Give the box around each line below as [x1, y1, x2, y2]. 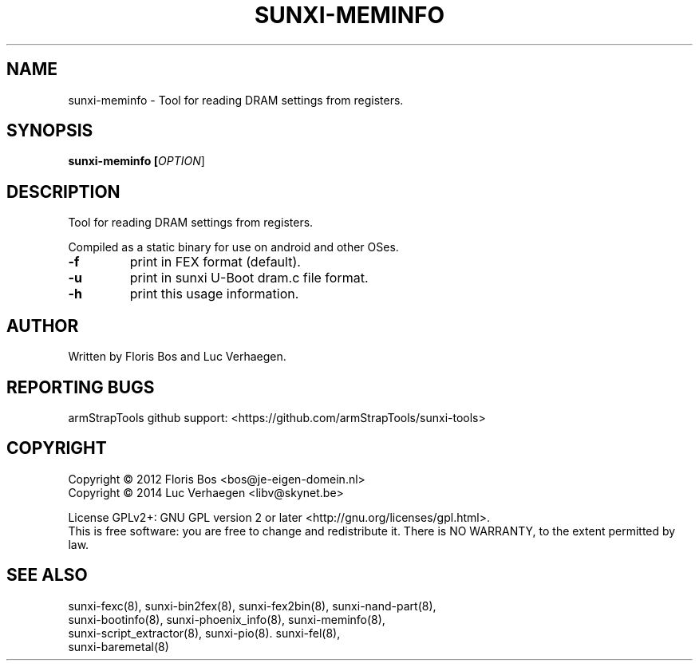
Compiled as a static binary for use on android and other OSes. [68, 240, 399, 255]
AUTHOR [6, 315, 79, 336]
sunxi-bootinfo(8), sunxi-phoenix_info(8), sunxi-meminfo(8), [68, 612, 385, 626]
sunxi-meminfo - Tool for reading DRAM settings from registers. [68, 93, 404, 107]
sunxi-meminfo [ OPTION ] [68, 154, 205, 168]
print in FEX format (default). [129, 254, 301, 270]
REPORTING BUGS [6, 377, 155, 397]
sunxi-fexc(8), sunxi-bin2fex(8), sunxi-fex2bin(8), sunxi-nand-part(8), [68, 598, 436, 613]
